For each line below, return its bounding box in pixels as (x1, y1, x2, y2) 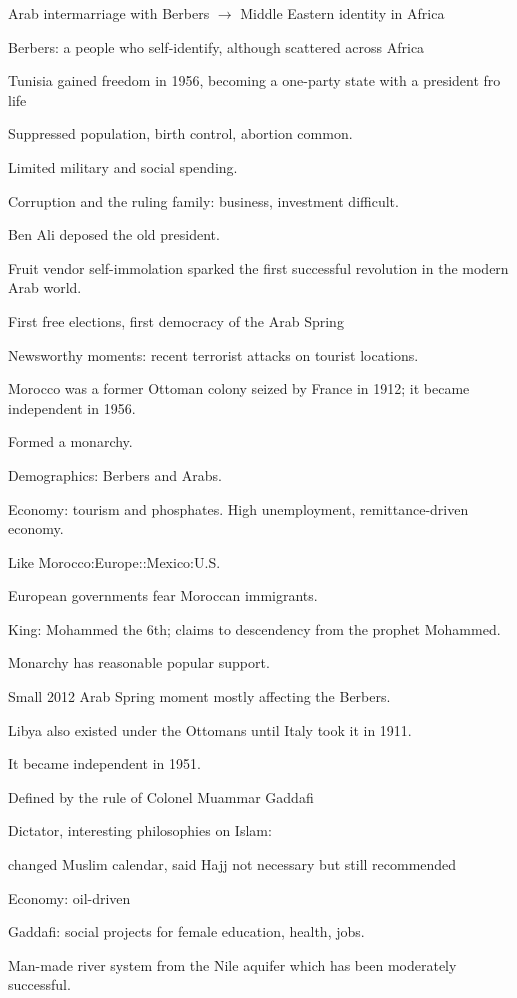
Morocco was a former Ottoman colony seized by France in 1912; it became (8, 378, 470, 399)
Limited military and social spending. (8, 156, 238, 177)
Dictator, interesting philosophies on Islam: (8, 820, 272, 841)
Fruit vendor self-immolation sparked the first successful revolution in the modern (8, 257, 509, 278)
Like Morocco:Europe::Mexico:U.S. (8, 551, 221, 572)
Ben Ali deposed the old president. (8, 224, 220, 245)
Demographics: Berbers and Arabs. (8, 464, 222, 485)
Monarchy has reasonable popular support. (8, 652, 270, 673)
